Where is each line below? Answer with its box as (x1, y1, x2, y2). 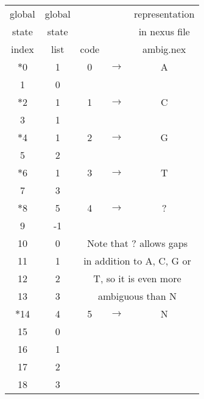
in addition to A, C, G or (83, 254, 191, 268)
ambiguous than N (97, 289, 177, 303)
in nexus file (138, 24, 190, 38)
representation (134, 7, 195, 21)
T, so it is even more (93, 271, 181, 285)
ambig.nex (142, 42, 186, 56)
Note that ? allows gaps (86, 236, 188, 250)
